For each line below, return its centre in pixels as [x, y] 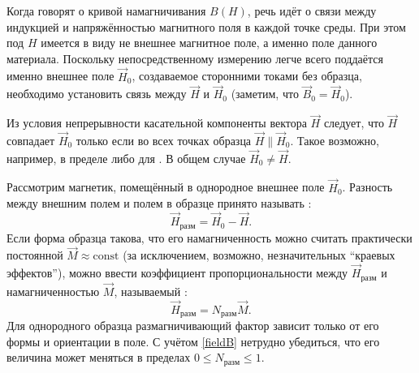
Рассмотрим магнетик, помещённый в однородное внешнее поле [166, 187]
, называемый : [151, 291]
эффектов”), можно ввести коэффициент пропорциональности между [177, 273]
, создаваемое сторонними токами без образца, [247, 76]
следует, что [354, 123]
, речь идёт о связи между [312, 11]
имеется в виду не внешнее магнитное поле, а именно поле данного [209, 43]
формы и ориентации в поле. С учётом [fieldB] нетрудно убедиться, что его [193, 341]
